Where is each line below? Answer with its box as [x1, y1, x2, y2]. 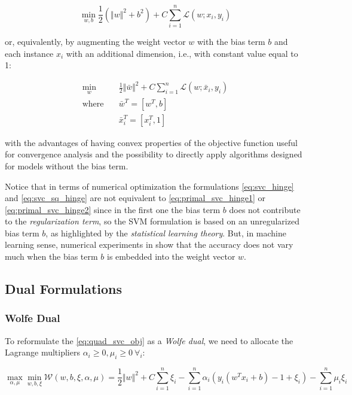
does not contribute [229, 203, 301, 215]
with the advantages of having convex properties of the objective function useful [5, 136, 298, 148]
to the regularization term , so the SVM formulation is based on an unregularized [5, 215, 299, 227]
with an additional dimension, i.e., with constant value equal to [66, 47, 298, 59]
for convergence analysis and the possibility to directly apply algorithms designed [5, 148, 302, 160]
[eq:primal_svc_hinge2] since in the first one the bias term [5, 203, 221, 215]
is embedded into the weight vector [107, 250, 235, 263]
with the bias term [197, 35, 265, 48]
